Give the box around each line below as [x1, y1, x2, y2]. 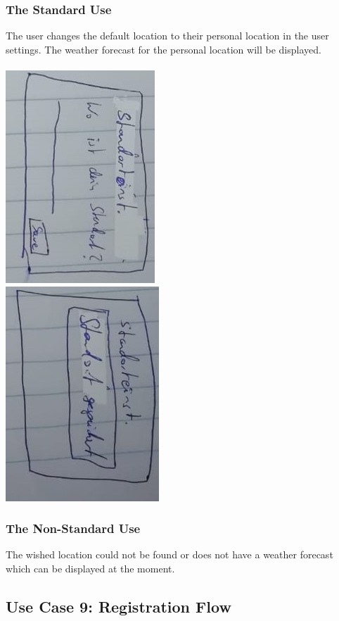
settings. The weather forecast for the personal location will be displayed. [6, 42, 321, 56]
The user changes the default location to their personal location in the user [6, 28, 329, 43]
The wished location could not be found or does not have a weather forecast [6, 547, 333, 562]
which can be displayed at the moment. [6, 561, 175, 575]
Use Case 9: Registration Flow [6, 595, 231, 617]
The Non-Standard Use [6, 520, 141, 537]
